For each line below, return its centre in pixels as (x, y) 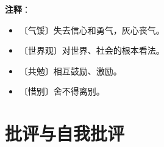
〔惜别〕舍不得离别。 (62, 91)
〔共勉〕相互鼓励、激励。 (70, 70)
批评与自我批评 (65, 133)
